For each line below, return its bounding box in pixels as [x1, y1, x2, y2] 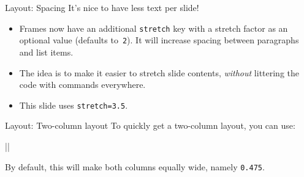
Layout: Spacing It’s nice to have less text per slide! [5, 1, 199, 13]
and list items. [19, 45, 74, 58]
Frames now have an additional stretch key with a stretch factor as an [19, 21, 288, 34]
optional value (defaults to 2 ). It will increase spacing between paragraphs [19, 34, 299, 46]
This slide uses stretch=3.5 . [19, 98, 128, 111]
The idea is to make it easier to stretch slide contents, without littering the [19, 66, 300, 79]
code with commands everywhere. [19, 78, 146, 91]
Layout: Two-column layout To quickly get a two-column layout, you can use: [5, 119, 295, 132]
